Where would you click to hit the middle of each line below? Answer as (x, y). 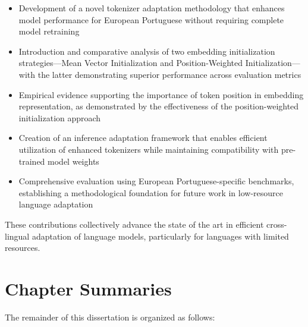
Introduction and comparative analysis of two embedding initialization (147, 51)
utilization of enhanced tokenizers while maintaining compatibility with (149, 149)
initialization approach (60, 117)
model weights (73, 161)
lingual (17, 236)
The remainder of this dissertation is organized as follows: (110, 317)
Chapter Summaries (88, 288)
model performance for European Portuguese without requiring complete (151, 19)
